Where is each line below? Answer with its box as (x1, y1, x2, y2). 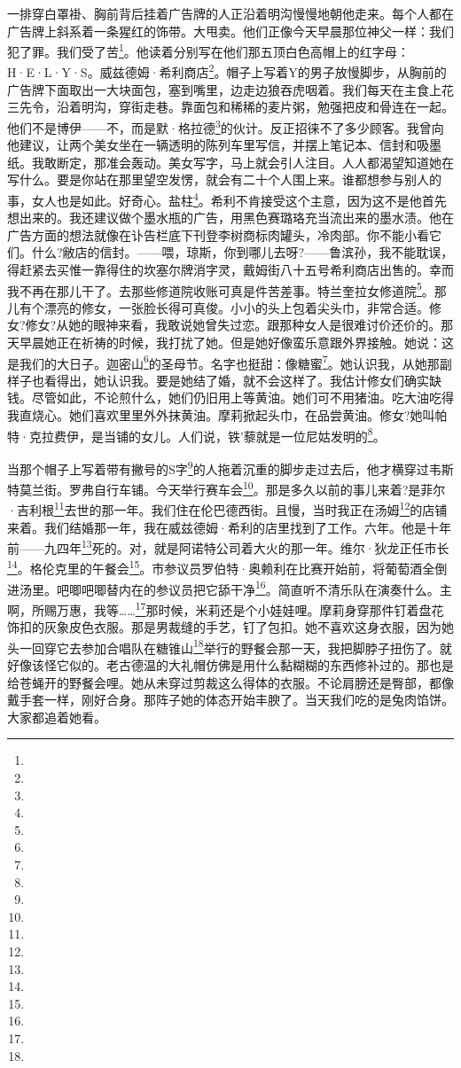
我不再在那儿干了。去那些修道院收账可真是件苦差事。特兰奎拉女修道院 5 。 (7, 278, 434, 300)
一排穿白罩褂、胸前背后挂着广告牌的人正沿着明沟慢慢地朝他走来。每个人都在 (7, 4, 454, 22)
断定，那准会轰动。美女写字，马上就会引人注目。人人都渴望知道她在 (56, 152, 454, 171)
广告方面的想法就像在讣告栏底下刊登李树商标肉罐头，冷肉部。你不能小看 (7, 225, 429, 244)
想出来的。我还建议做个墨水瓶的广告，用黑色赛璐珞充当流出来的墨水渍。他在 (7, 208, 454, 227)
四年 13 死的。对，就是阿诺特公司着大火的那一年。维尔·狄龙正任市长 (56, 536, 449, 557)
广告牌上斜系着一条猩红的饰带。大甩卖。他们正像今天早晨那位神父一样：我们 (7, 21, 454, 40)
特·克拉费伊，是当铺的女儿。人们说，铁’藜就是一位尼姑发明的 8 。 (7, 424, 386, 445)
